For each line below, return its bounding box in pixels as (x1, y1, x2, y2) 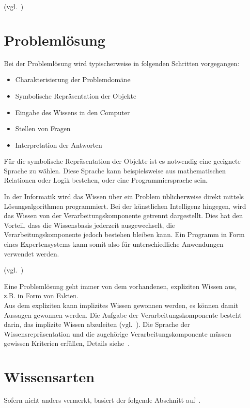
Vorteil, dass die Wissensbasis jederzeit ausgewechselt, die (4, 220, 175, 230)
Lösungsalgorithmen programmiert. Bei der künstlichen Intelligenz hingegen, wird (4, 201, 246, 211)
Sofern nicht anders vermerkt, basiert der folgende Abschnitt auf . (4, 395, 201, 405)
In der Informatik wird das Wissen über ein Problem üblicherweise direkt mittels (4, 191, 244, 202)
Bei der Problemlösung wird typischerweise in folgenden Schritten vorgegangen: (4, 58, 239, 68)
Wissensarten (4, 367, 95, 387)
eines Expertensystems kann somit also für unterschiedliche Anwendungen (4, 239, 224, 249)
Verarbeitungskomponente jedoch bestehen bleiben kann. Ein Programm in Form (4, 229, 245, 239)
